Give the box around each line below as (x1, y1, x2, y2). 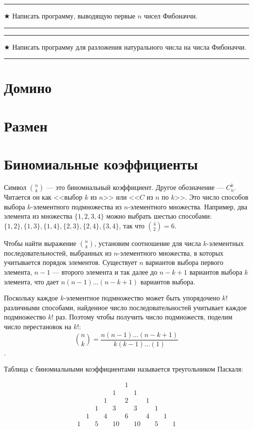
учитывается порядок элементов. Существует (4, 257, 137, 267)
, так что (119, 220, 145, 230)
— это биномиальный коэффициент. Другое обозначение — (46, 182, 224, 192)
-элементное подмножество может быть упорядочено (64, 293, 220, 303)
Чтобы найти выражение (4, 238, 76, 248)
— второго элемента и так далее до (52, 267, 158, 277)
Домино (4, 77, 52, 97)
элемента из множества (4, 211, 72, 221)
